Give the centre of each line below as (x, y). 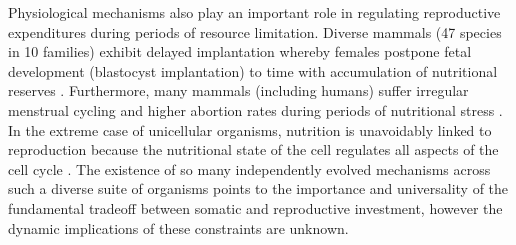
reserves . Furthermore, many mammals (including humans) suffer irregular (238, 90)
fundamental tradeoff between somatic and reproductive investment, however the (255, 207)
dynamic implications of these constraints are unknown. (178, 227)
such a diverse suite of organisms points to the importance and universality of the (258, 188)
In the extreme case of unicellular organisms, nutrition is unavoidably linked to (250, 129)
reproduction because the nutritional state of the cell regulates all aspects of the (253, 149)
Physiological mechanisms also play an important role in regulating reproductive (254, 12)
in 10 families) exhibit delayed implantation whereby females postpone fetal (240, 51)
